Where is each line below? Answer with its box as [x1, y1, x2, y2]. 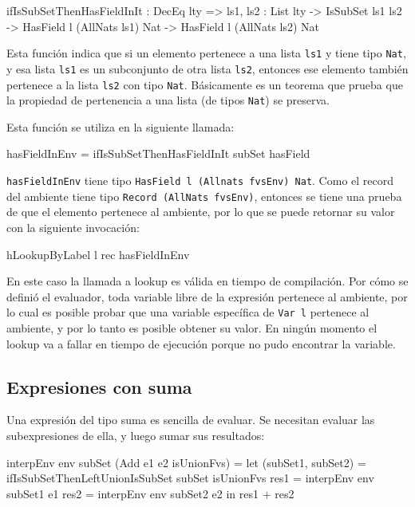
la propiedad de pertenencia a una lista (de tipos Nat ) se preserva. [6, 92, 330, 108]
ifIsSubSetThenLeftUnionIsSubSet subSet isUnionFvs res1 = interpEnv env [6, 470, 374, 486]
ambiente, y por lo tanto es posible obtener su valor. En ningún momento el [6, 319, 377, 336]
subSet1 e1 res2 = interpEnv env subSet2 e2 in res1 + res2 [6, 485, 294, 501]
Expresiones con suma [6, 374, 192, 399]
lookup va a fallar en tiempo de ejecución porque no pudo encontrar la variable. [6, 335, 396, 352]
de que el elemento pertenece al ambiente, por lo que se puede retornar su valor [6, 203, 395, 220]
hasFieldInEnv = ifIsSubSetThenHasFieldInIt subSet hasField [6, 145, 310, 162]
